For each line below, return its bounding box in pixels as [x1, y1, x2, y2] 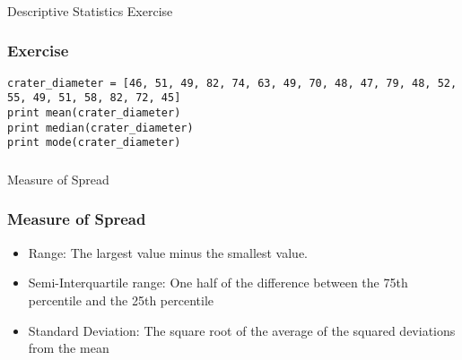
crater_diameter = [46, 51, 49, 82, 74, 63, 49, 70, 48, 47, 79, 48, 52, [7, 76, 458, 90]
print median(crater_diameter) [7, 121, 194, 134]
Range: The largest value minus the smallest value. [28, 243, 309, 261]
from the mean [28, 339, 109, 357]
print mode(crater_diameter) [7, 136, 181, 150]
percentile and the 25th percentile [28, 290, 214, 309]
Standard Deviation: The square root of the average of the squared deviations [28, 321, 456, 339]
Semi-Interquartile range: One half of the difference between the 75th [28, 273, 408, 292]
